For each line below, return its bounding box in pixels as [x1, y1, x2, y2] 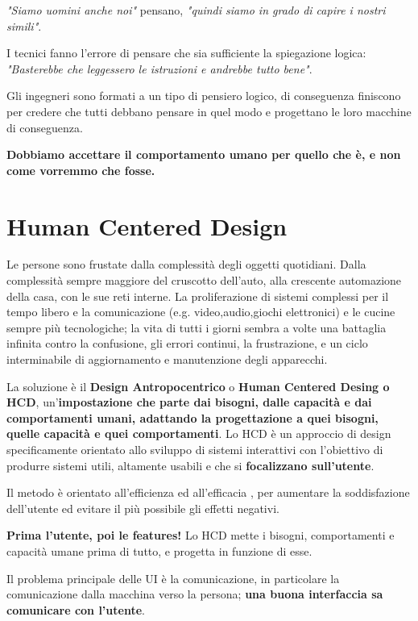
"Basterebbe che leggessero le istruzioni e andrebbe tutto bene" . [6, 60, 312, 77]
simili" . [6, 17, 42, 34]
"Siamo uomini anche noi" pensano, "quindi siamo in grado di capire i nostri [6, 2, 386, 18]
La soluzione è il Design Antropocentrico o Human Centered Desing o [6, 377, 390, 394]
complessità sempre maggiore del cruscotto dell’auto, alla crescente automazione [6, 272, 402, 289]
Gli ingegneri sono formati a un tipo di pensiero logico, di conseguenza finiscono [6, 87, 401, 104]
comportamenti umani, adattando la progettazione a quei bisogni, [6, 409, 379, 426]
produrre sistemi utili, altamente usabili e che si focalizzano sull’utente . [6, 456, 375, 473]
